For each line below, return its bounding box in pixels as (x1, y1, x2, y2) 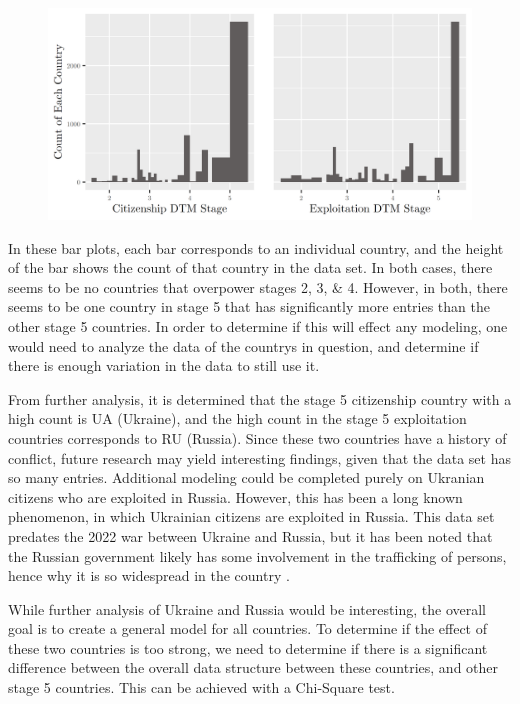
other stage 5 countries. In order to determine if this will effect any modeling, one (8, 315, 508, 336)
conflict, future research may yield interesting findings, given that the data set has (8, 447, 511, 468)
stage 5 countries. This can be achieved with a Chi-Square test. (8, 677, 395, 698)
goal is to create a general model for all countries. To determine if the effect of (8, 618, 488, 639)
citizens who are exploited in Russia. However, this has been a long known (8, 486, 463, 507)
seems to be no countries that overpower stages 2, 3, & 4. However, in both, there (8, 276, 508, 297)
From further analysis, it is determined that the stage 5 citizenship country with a (8, 388, 512, 409)
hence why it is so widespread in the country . (8, 565, 290, 586)
